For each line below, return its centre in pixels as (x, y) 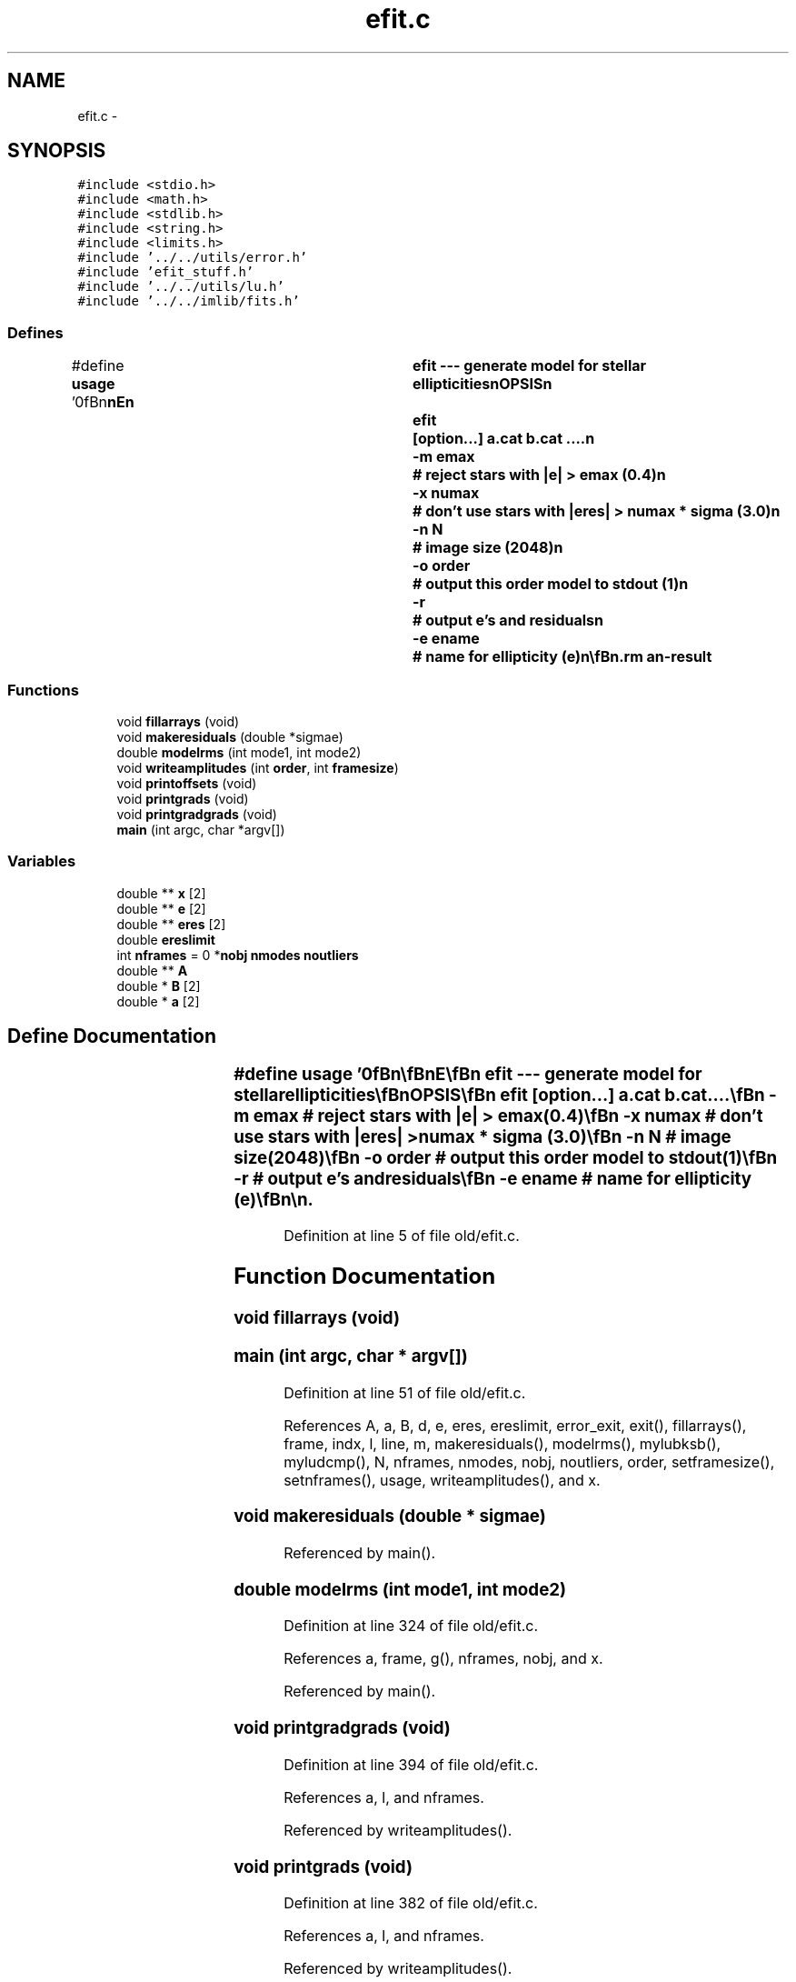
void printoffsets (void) (187, 783)
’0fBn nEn (103, 402)
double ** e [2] (161, 908)
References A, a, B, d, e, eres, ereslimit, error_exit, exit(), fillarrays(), (515, 1425)
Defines (35, 332)
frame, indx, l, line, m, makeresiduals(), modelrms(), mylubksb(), (502, 1443)
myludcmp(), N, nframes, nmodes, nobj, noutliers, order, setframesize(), (529, 1461)
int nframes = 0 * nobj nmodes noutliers (238, 955)
